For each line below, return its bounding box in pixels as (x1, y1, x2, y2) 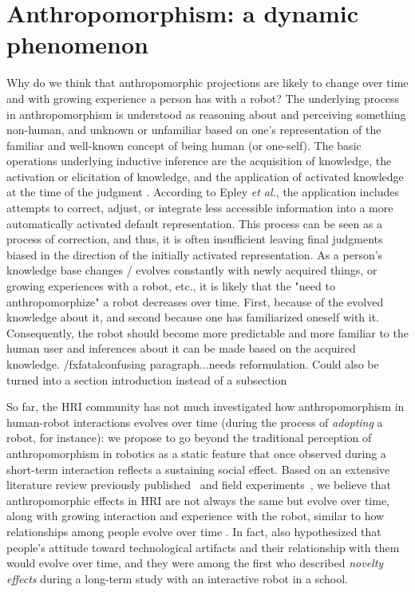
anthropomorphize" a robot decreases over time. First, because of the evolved (6, 293, 384, 310)
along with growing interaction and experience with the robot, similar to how (6, 507, 385, 524)
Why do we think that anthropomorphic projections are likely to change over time (6, 74, 409, 91)
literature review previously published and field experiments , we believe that (6, 476, 391, 493)
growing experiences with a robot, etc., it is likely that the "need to (6, 278, 335, 294)
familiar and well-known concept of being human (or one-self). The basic (6, 136, 362, 153)
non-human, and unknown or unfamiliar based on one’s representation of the (6, 121, 381, 138)
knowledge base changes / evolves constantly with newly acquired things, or (6, 262, 377, 278)
